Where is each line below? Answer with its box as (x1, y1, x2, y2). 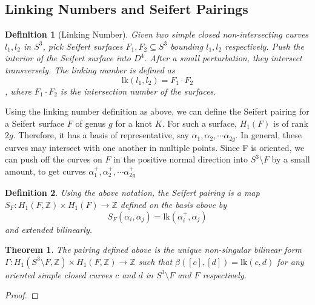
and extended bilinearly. (5, 223, 93, 235)
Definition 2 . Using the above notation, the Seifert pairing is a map (5, 186, 260, 199)
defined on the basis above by (120, 198, 227, 211)
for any (277, 255, 304, 267)
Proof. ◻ (5, 289, 39, 301)
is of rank (273, 116, 308, 129)
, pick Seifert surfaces (42, 39, 123, 52)
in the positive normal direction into (113, 153, 248, 166)
